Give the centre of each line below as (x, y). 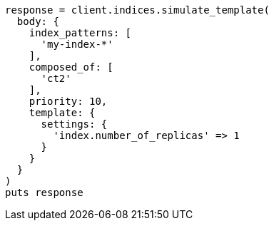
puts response (44, 192)
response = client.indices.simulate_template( (137, 10)
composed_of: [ (71, 67)
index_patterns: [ (80, 33)
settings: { (74, 124)
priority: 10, (68, 101)
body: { (38, 21)
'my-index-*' (77, 44)
